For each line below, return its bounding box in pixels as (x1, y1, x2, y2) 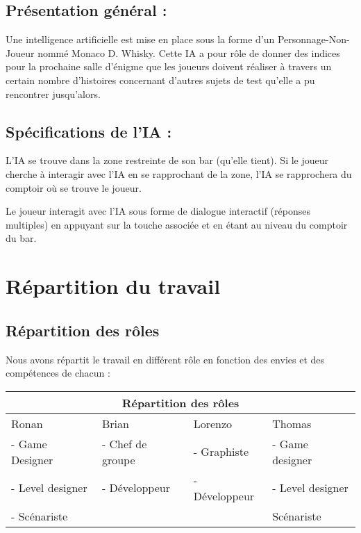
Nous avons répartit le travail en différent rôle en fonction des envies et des (6, 352, 325, 366)
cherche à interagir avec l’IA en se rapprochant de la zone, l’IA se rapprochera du (6, 166, 352, 181)
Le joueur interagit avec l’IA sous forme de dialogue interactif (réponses (6, 204, 310, 218)
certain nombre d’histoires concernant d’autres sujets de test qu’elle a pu (6, 72, 315, 87)
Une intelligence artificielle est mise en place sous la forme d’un (6, 32, 275, 47)
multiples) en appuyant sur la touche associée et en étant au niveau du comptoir (6, 217, 348, 231)
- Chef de (101, 435, 147, 452)
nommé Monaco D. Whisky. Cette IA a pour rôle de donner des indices (37, 45, 340, 60)
